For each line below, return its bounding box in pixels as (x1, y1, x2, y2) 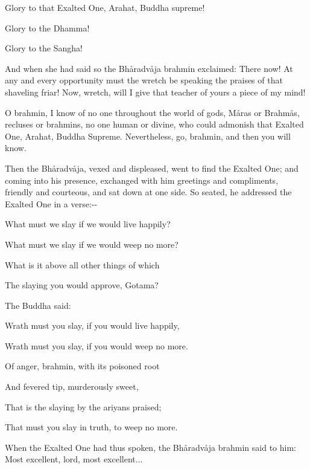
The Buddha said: (5, 299, 71, 311)
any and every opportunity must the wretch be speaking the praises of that (5, 74, 283, 86)
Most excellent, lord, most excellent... (5, 453, 143, 465)
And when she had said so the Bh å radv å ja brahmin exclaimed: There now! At (5, 62, 293, 74)
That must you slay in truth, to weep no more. (5, 421, 178, 433)
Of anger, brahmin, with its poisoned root (5, 360, 160, 372)
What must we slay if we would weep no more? (5, 238, 179, 250)
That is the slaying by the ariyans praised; (5, 400, 162, 413)
